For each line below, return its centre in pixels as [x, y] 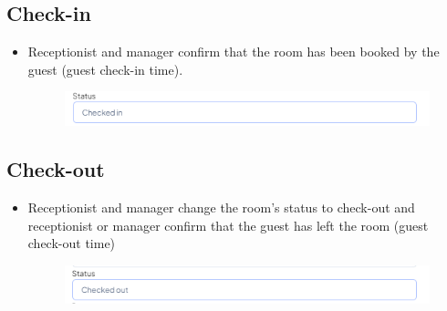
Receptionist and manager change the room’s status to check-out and [221, 207]
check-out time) [72, 243]
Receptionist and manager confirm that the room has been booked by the [234, 52]
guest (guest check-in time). [105, 69]
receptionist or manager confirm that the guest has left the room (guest [228, 225]
